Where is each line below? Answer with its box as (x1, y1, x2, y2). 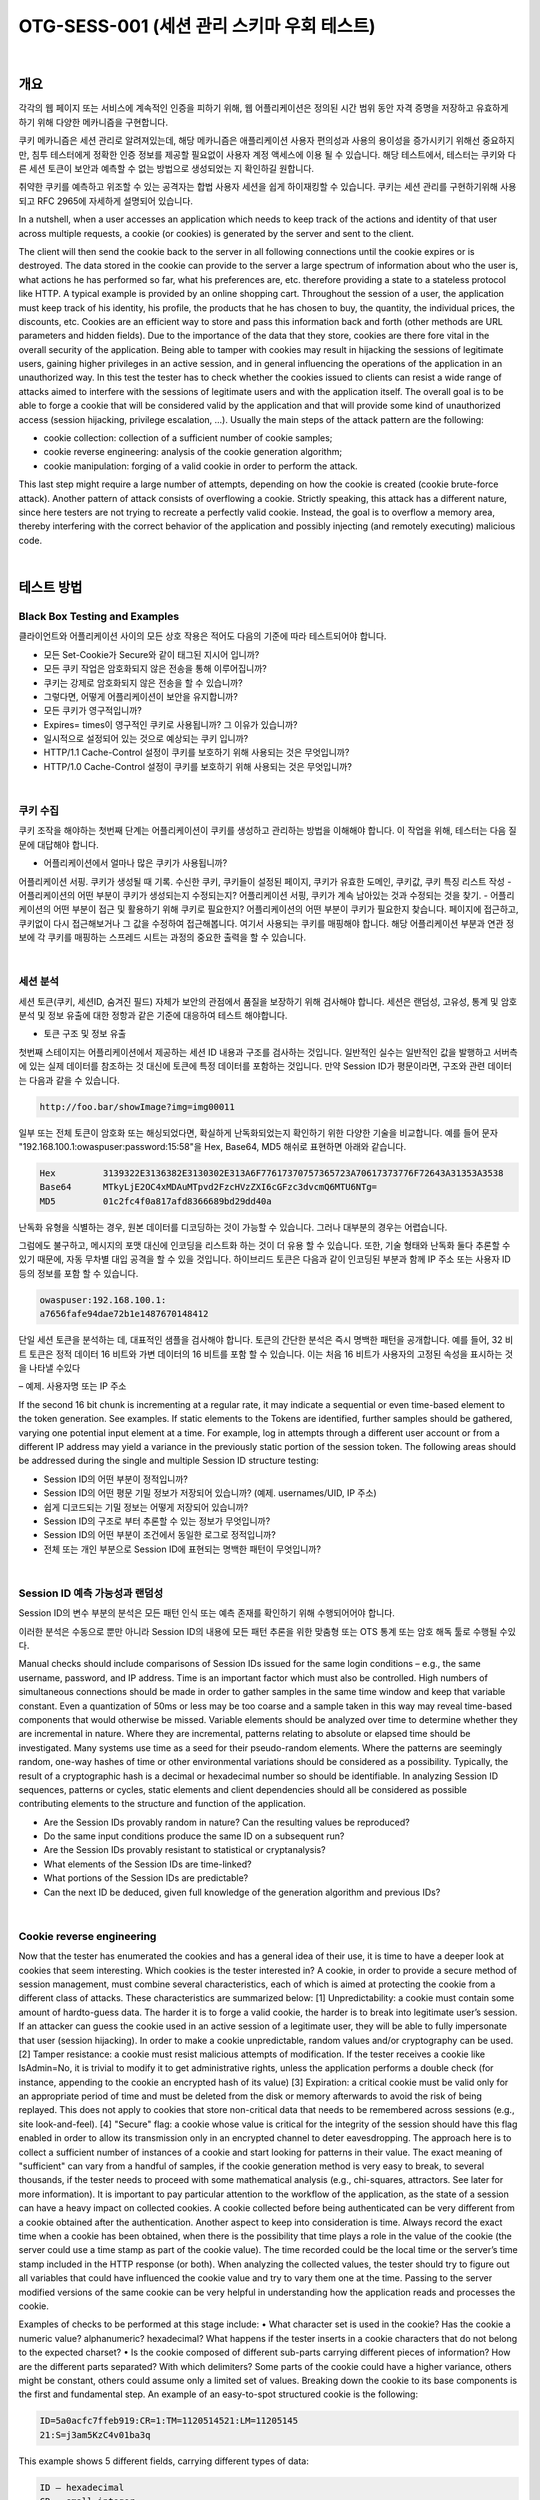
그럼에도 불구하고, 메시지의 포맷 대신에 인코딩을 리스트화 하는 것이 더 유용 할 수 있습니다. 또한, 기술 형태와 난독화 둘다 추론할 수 (18, 1240, 511, 1252)
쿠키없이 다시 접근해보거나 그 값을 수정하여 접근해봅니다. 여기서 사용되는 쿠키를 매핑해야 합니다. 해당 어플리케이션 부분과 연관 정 (18, 917, 515, 929)
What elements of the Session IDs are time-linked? (43, 1858, 252, 1870)
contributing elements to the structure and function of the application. (18, 1798, 306, 1810)
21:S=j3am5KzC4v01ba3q (39, 2429, 151, 2440)
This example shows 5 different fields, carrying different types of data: (18, 2455, 309, 2467)
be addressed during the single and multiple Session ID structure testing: (18, 1455, 319, 1467)
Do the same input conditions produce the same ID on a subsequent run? (43, 1830, 345, 1842)
